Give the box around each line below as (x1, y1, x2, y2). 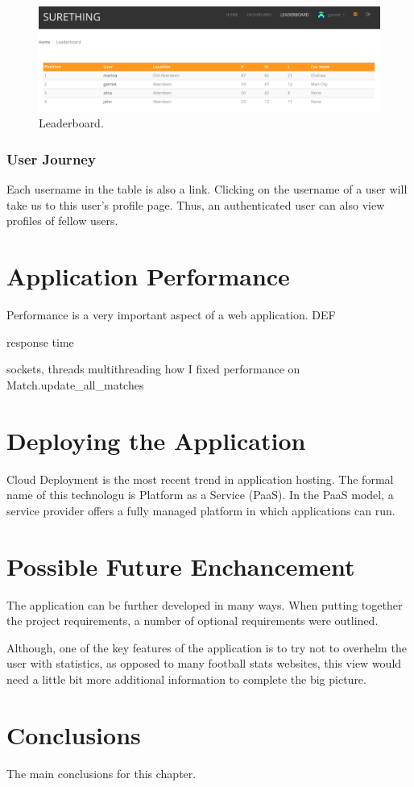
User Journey (6, 148, 96, 169)
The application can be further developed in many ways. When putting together (6, 596, 403, 613)
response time (6, 333, 74, 350)
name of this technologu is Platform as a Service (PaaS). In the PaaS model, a (6, 486, 394, 503)
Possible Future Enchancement (6, 549, 355, 582)
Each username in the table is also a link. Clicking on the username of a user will (6, 181, 408, 198)
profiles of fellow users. (6, 212, 118, 229)
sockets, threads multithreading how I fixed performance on (6, 360, 300, 377)
